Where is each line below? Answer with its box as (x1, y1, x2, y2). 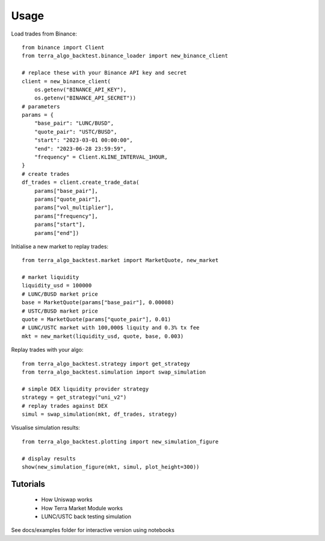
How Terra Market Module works (41, 504, 123, 511)
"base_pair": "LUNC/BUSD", (34, 120, 114, 127)
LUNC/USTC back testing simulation (41, 513, 132, 521)
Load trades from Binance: (11, 30, 78, 37)
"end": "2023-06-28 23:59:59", (34, 145, 127, 152)
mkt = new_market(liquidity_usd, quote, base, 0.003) (22, 333, 184, 340)
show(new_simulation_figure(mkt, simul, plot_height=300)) (22, 463, 200, 470)
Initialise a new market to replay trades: (11, 243, 108, 250)
